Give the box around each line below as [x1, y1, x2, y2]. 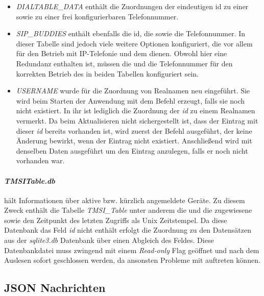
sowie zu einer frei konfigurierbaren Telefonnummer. [16, 11, 179, 21]
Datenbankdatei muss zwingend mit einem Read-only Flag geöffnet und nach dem [4, 244, 259, 255]
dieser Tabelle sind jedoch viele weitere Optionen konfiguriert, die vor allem [16, 38, 253, 48]
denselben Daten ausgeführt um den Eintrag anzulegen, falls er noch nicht [16, 145, 248, 156]
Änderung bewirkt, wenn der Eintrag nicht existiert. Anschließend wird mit [16, 135, 252, 146]
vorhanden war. [16, 155, 65, 166]
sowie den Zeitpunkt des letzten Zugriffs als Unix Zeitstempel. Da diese [4, 214, 227, 225]
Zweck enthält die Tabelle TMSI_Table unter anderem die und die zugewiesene [4, 205, 252, 215]
